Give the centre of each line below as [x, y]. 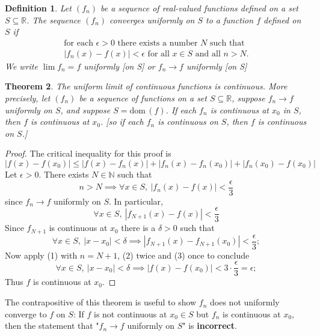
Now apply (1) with [41, 255]
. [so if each [122, 121]
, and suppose [85, 109]
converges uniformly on [152, 19]
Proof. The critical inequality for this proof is [88, 153]
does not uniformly [245, 302]
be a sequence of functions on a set [143, 98]
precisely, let [28, 98]
